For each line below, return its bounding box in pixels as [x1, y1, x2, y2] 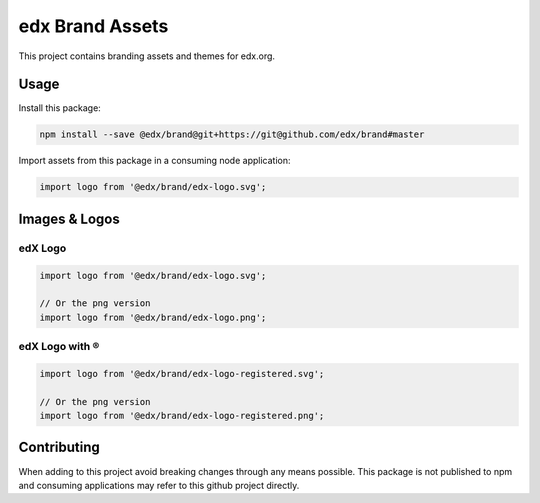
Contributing [18, 439, 100, 456]
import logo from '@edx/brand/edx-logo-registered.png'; [39, 410, 325, 422]
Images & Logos [18, 210, 120, 227]
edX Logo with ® [18, 340, 100, 354]
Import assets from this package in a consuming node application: [18, 155, 291, 167]
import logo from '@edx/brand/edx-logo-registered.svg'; [39, 368, 325, 379]
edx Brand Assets [18, 15, 169, 37]
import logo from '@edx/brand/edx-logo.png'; [39, 311, 267, 323]
